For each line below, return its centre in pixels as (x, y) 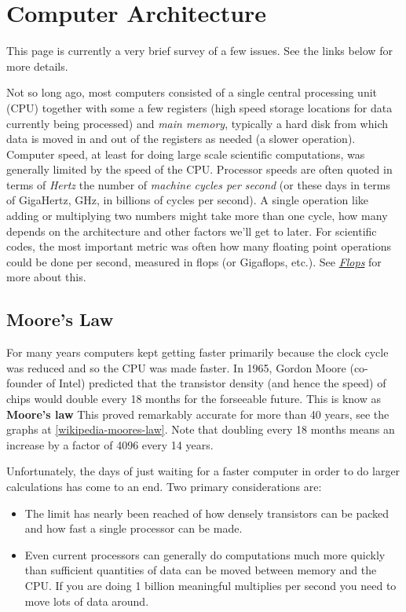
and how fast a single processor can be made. (134, 528)
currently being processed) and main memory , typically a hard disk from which (198, 123)
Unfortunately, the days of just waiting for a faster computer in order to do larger (203, 471)
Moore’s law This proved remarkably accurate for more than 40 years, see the (198, 414)
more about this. (46, 277)
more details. (37, 66)
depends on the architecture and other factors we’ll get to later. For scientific (192, 231)
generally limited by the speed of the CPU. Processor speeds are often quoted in (199, 169)
